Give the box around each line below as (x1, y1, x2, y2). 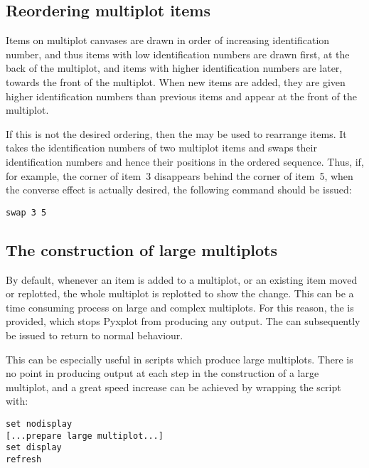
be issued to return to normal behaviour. (6, 327, 183, 342)
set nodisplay (6, 418, 73, 429)
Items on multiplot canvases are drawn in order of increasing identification (6, 33, 330, 48)
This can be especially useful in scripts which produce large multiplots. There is (6, 351, 353, 366)
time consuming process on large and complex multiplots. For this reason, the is (6, 299, 354, 314)
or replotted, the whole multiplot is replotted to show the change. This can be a (6, 286, 354, 301)
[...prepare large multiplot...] (6, 430, 164, 441)
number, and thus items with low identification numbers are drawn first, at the (6, 46, 350, 61)
